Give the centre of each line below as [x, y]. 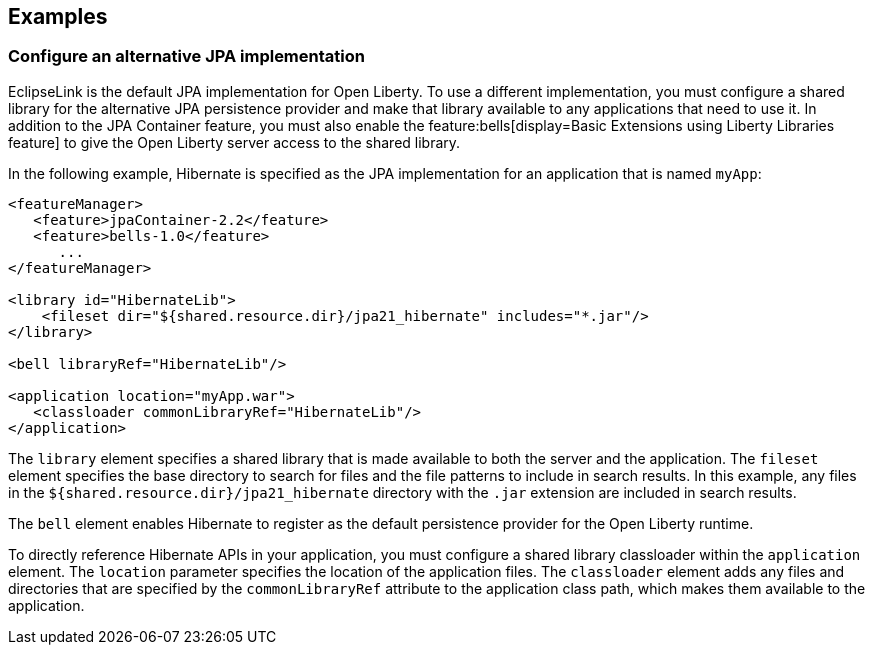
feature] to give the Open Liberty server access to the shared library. [234, 142]
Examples [58, 16]
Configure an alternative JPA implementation [186, 56]
